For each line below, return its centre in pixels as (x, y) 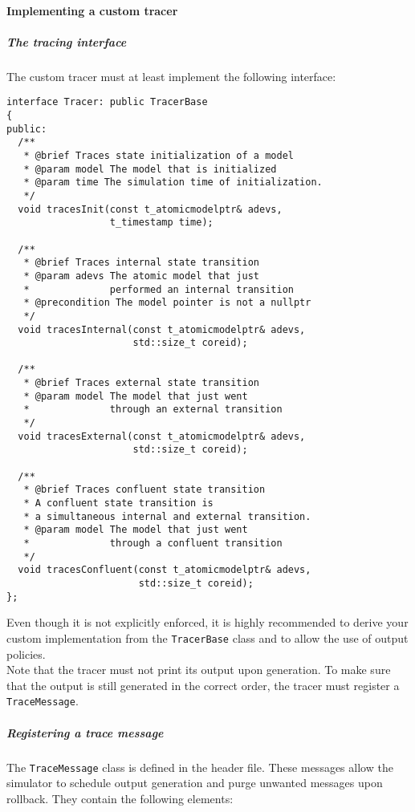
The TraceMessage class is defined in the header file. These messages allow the (200, 767)
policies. (26, 654)
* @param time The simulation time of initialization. (173, 183)
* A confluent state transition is (118, 503)
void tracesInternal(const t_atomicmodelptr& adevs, (162, 329)
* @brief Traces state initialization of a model (159, 155)
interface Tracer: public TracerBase (107, 102)
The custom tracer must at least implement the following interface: (171, 76)
